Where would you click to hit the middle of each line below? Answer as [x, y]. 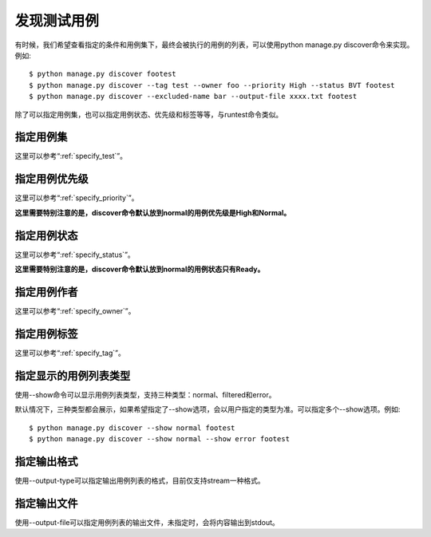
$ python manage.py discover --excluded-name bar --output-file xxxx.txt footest [193, 97]
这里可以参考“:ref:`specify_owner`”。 [75, 310]
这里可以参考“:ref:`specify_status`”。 [75, 255]
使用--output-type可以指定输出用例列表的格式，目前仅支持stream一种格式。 [140, 480]
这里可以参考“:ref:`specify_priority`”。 [77, 198]
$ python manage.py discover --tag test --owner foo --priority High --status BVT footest [212, 85]
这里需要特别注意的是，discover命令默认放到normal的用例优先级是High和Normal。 [153, 212]
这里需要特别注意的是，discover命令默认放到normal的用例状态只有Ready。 [140, 269]
